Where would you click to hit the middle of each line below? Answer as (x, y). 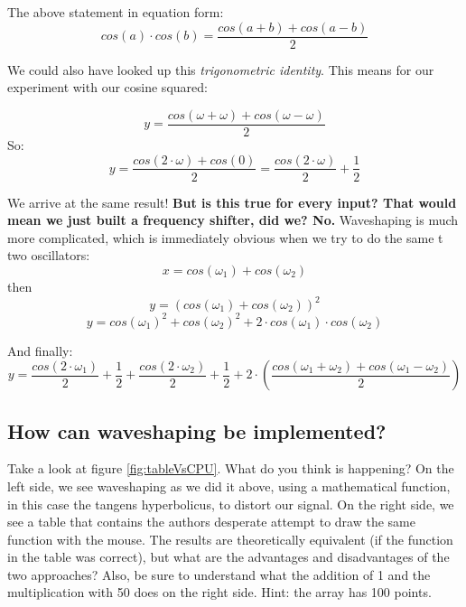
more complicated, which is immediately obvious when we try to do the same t (225, 237)
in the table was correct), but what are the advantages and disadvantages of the (228, 557)
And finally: (40, 350)
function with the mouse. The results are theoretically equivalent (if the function (230, 539)
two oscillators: (49, 255)
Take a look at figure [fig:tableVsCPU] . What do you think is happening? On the (231, 468)
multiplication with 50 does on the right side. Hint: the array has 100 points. (219, 592)
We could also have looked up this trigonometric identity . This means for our (221, 69)
